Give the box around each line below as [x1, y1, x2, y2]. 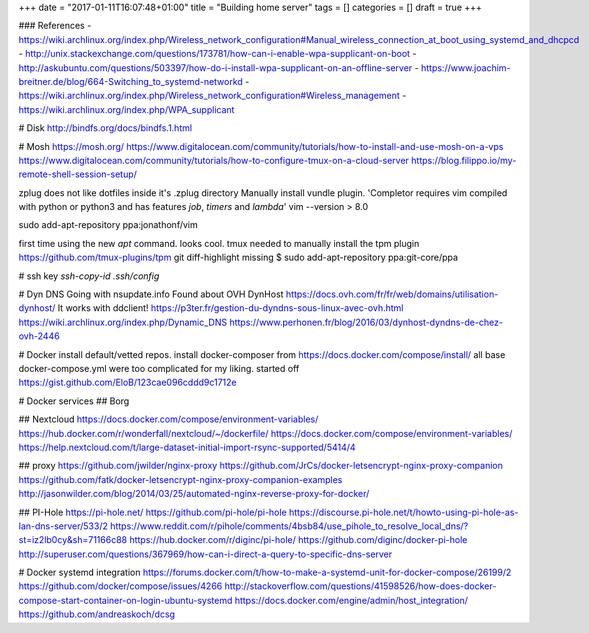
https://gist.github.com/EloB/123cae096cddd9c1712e [18, 376, 237, 389]
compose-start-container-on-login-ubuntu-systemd [18, 594, 233, 606]
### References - [18, 20, 92, 32]
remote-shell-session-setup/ [18, 168, 137, 180]
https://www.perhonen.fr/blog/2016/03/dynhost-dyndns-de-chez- [229, 316, 504, 328]
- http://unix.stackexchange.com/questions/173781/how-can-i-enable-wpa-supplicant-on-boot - [18, 48, 417, 60]
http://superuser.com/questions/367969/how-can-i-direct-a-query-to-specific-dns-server [18, 548, 393, 560]
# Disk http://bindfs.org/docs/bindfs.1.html [18, 122, 193, 134]
